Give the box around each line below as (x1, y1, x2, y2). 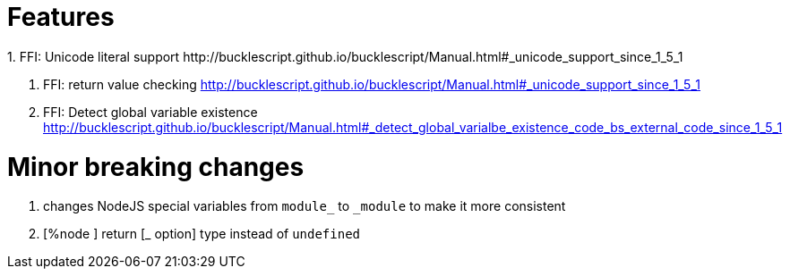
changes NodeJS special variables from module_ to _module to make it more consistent (43, 198, 566, 214)
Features (7, 2, 115, 32)
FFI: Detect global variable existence (43, 104, 258, 120)
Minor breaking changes (7, 151, 305, 182)
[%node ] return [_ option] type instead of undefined (43, 226, 360, 242)
